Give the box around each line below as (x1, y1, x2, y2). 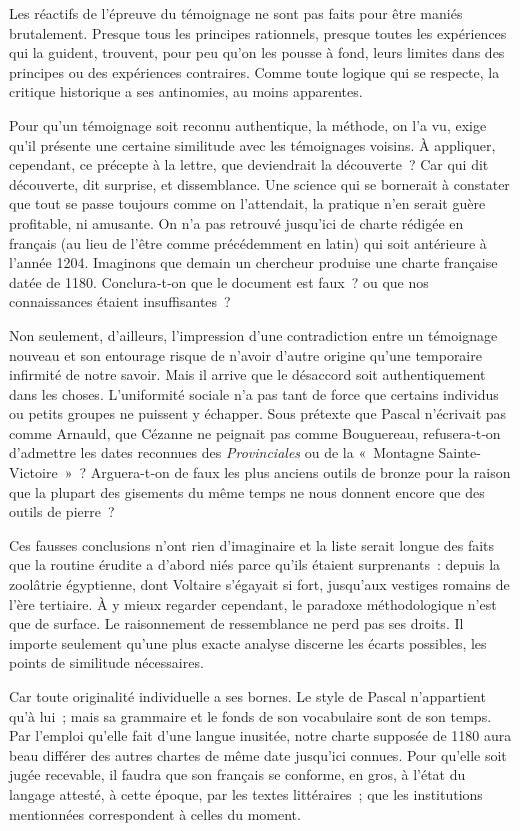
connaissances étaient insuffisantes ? (9, 291, 231, 312)
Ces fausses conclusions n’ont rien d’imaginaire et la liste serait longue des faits (9, 534, 495, 555)
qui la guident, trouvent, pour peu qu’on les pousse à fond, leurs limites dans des (9, 42, 505, 63)
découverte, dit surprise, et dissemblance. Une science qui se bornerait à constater (9, 173, 510, 194)
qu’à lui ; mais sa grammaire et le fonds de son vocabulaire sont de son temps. (9, 705, 492, 726)
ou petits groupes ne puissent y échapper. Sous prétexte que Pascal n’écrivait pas (9, 403, 507, 424)
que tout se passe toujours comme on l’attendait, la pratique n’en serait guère (9, 193, 486, 214)
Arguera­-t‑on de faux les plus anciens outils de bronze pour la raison (90, 462, 511, 483)
